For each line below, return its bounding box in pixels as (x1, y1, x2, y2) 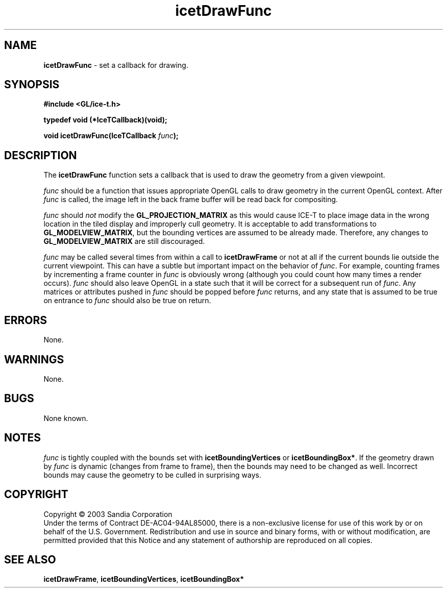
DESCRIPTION (4, 149, 77, 162)
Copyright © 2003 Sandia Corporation (43, 509, 172, 519)
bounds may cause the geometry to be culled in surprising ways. (43, 470, 261, 479)
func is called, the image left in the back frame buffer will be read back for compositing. (43, 195, 338, 204)
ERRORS (4, 313, 47, 327)
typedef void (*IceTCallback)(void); (43, 115, 167, 125)
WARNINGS (4, 353, 64, 366)
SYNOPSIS (4, 78, 60, 91)
